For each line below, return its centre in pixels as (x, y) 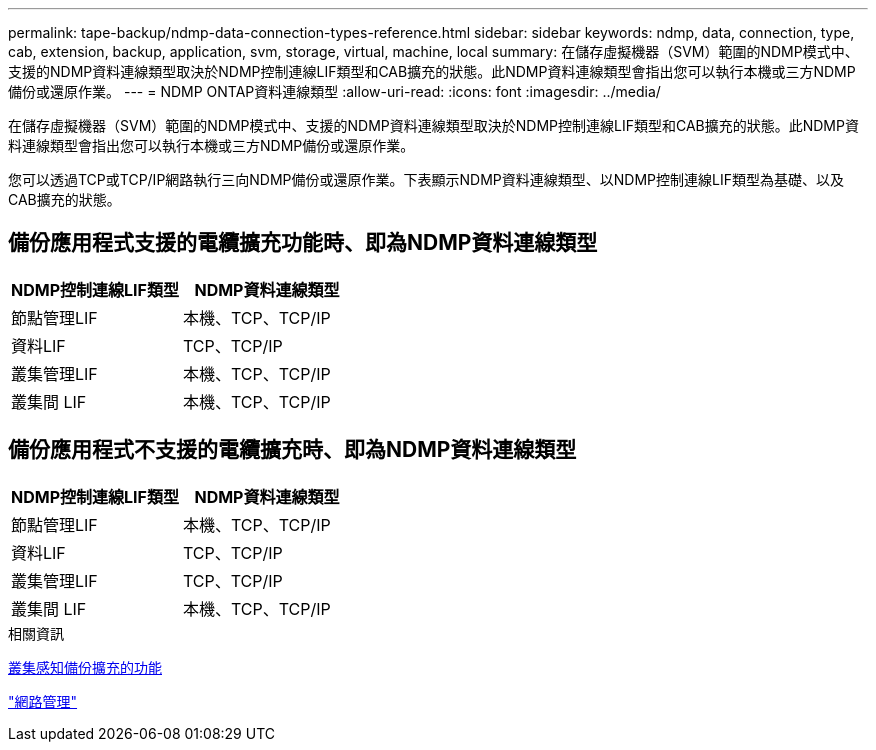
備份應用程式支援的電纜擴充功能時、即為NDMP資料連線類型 (303, 243)
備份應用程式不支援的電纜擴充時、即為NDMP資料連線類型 (292, 450)
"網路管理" (43, 701)
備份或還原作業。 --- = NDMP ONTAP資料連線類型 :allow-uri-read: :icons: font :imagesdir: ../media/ (334, 91)
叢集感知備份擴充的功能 (85, 667)
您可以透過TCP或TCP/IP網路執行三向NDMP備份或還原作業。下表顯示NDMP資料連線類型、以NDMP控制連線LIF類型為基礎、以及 (426, 179)
